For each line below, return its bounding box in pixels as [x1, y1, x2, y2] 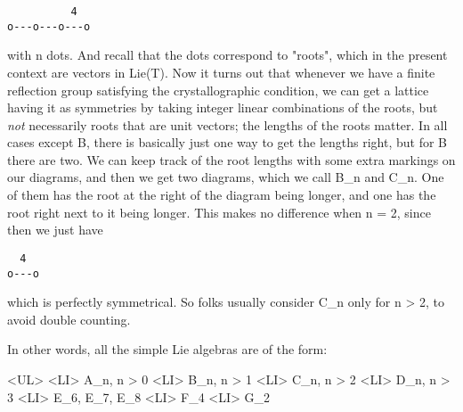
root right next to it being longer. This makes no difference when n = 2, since [7, 202, 431, 221]
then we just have [7, 220, 103, 239]
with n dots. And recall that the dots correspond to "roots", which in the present [7, 45, 448, 64]
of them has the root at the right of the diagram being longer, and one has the [7, 185, 436, 204]
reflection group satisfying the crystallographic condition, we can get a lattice [7, 80, 429, 99]
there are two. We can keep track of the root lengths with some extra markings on [7, 150, 456, 169]
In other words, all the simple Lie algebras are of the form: [7, 340, 328, 358]
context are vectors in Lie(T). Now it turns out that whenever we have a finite [7, 62, 435, 81]
